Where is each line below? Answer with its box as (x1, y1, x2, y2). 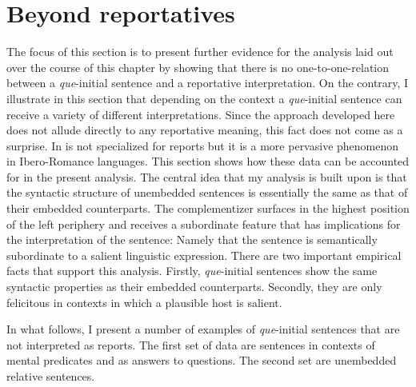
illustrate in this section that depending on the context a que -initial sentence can (6, 90, 402, 106)
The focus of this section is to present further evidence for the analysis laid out (6, 43, 394, 60)
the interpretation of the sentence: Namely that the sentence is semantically (6, 231, 378, 248)
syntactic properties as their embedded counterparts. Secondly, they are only (6, 278, 382, 295)
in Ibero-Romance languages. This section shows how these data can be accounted (6, 153, 410, 170)
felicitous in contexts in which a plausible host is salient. (6, 293, 282, 310)
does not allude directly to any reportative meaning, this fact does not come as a (6, 122, 403, 138)
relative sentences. (6, 368, 95, 384)
